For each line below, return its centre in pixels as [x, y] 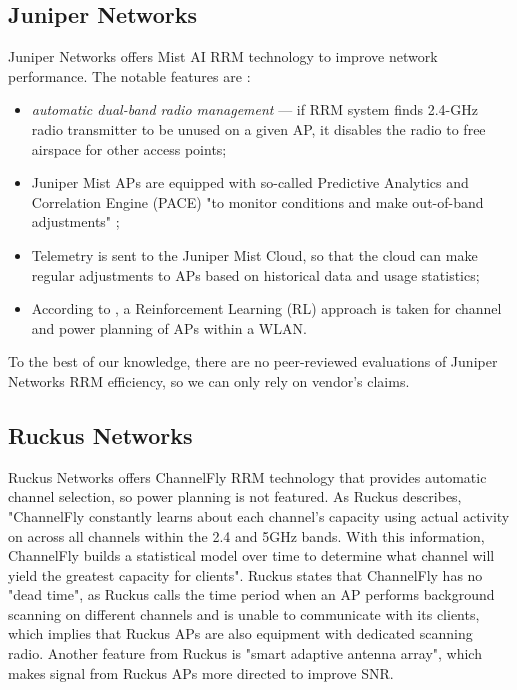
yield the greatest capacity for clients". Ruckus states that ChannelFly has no [245, 574]
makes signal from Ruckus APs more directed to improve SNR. [201, 672]
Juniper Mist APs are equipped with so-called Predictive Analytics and [250, 182]
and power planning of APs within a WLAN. [169, 327]
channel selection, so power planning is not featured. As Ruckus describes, [235, 496]
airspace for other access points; [129, 148]
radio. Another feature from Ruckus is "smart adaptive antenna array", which [245, 653]
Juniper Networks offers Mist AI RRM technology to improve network [223, 56]
